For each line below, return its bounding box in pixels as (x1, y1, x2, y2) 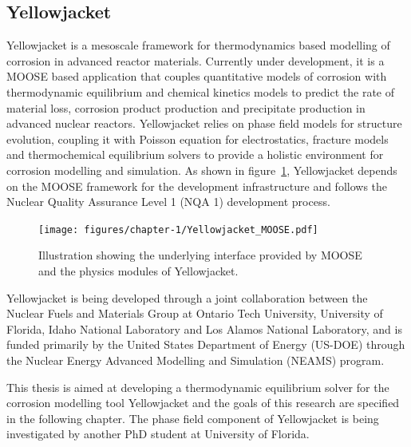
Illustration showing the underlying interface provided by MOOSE (38, 247, 362, 263)
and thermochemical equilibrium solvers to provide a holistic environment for (6, 146, 384, 163)
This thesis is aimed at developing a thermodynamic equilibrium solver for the (6, 378, 389, 395)
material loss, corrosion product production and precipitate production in (6, 99, 366, 116)
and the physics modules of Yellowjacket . (38, 262, 239, 279)
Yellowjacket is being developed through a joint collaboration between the (6, 289, 368, 306)
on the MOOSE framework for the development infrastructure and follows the (6, 177, 388, 194)
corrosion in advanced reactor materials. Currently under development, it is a (6, 52, 385, 69)
